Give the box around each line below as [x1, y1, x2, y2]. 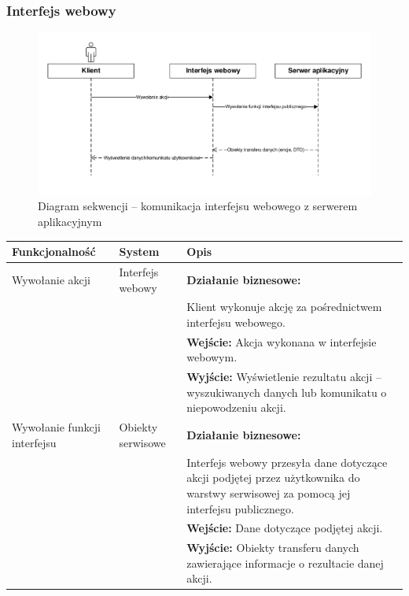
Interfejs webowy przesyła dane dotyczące [186, 453, 388, 470]
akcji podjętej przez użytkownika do [186, 469, 360, 486]
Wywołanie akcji [12, 271, 90, 287]
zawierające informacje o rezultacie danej [186, 554, 384, 571]
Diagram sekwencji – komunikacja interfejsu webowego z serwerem [38, 198, 358, 214]
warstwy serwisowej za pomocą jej [186, 484, 351, 501]
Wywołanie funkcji [12, 419, 101, 435]
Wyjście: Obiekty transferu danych [186, 539, 359, 556]
